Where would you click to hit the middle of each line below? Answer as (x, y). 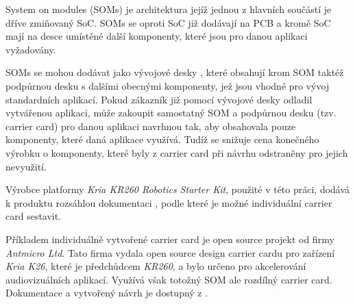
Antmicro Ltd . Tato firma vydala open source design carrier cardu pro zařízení (170, 252)
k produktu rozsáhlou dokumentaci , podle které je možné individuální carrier (169, 202)
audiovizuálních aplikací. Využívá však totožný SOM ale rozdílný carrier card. (169, 279)
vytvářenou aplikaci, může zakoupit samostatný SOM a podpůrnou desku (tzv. (171, 113)
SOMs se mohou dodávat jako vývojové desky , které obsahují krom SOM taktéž (175, 72)
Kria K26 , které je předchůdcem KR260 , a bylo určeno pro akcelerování (156, 266)
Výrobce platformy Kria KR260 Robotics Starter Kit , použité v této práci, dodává (178, 189)
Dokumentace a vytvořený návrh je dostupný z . (107, 293)
